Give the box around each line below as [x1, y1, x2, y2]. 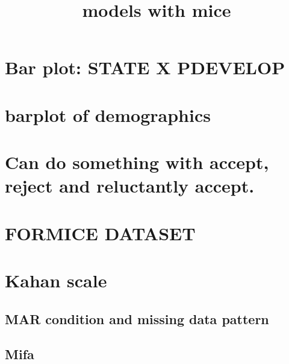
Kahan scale [5, 268, 107, 293]
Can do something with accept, [5, 150, 269, 174]
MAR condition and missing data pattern [5, 309, 269, 328]
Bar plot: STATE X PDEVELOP [5, 55, 285, 80]
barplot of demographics [5, 102, 211, 127]
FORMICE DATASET [5, 220, 196, 245]
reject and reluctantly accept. [5, 173, 255, 198]
